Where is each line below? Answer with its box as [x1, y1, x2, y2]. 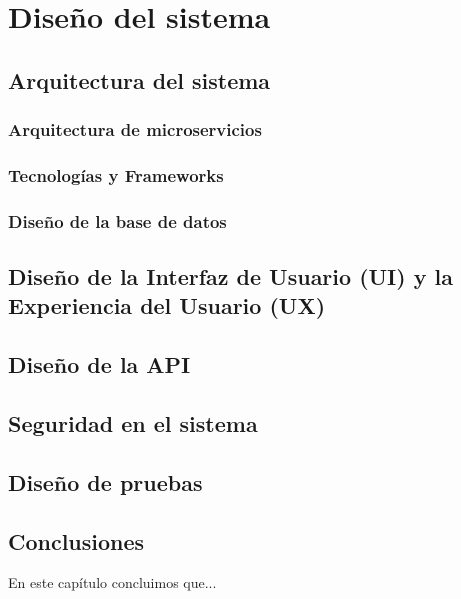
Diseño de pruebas [8, 466, 203, 497]
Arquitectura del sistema [8, 64, 271, 95]
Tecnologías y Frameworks [8, 162, 224, 187]
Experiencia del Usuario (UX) [8, 290, 326, 321]
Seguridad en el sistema [8, 408, 258, 439]
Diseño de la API [8, 349, 191, 380]
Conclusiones [8, 525, 145, 556]
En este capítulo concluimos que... [8, 572, 217, 593]
